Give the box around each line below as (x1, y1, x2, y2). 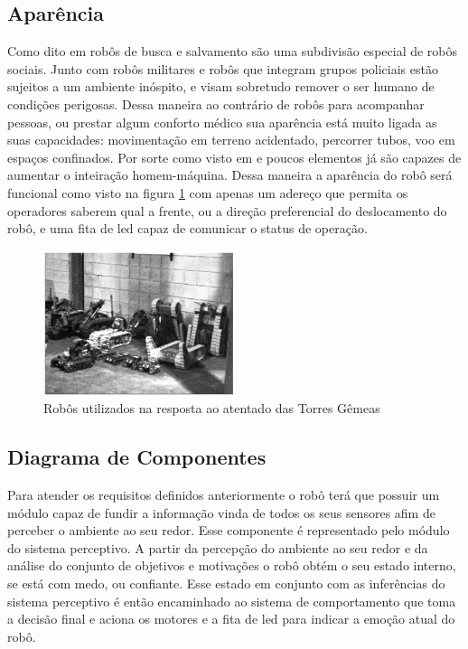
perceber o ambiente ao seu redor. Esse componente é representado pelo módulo (7, 521, 450, 540)
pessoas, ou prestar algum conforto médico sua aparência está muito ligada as (7, 112, 437, 131)
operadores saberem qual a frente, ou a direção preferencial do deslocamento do (7, 201, 447, 220)
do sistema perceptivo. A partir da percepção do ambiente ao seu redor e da (7, 538, 428, 557)
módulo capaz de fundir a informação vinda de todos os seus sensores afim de (7, 503, 435, 522)
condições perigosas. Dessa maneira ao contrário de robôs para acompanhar (7, 94, 425, 113)
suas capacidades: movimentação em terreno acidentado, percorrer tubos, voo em (7, 130, 455, 149)
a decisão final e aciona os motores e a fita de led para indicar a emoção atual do (7, 609, 455, 628)
